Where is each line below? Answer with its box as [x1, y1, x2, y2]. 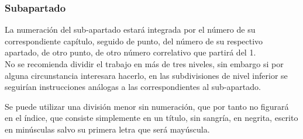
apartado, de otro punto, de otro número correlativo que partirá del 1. [5, 46, 256, 58]
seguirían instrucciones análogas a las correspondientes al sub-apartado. [5, 81, 261, 93]
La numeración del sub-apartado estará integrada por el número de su [5, 23, 256, 36]
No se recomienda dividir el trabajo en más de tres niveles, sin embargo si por [5, 58, 284, 69]
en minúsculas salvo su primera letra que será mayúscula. [5, 123, 210, 135]
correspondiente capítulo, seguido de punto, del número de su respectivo [5, 34, 263, 47]
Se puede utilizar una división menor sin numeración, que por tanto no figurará [5, 100, 289, 112]
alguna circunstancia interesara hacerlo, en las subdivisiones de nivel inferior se [5, 69, 288, 81]
